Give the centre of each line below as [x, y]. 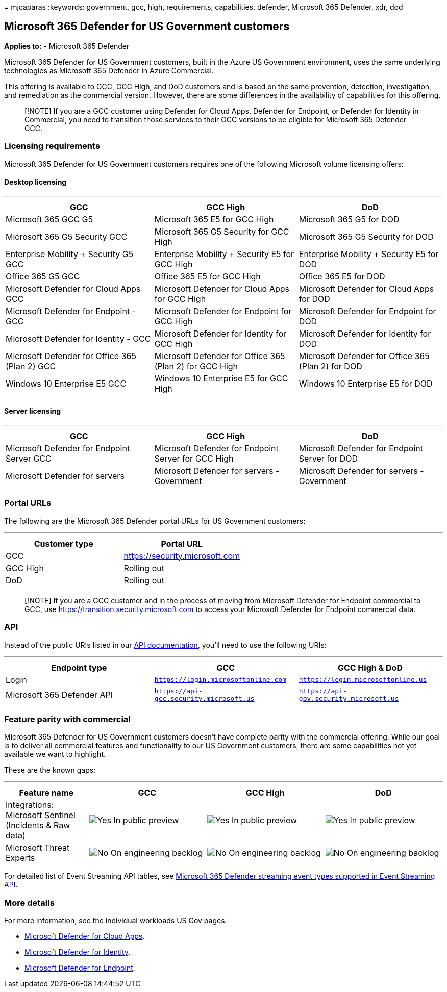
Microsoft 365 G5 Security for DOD [366, 236]
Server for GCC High [194, 459]
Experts [20, 858]
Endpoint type [79, 667]
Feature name [46, 793]
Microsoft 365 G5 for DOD [349, 219]
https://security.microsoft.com [182, 556]
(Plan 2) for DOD [330, 366]
